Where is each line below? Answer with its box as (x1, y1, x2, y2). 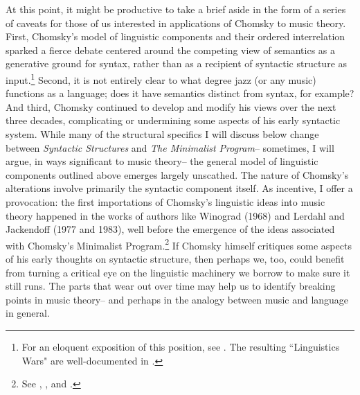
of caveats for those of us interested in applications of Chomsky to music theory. (6, 15, 346, 30)
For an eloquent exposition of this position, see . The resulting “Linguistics (21, 339, 340, 353)
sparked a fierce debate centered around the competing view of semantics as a (6, 42, 336, 57)
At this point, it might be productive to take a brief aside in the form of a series (6, 2, 346, 16)
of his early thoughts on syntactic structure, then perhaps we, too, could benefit (6, 252, 345, 265)
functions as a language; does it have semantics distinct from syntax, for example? (6, 86, 354, 100)
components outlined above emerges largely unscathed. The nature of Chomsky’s (6, 167, 349, 182)
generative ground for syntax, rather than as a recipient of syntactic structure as (6, 56, 348, 71)
